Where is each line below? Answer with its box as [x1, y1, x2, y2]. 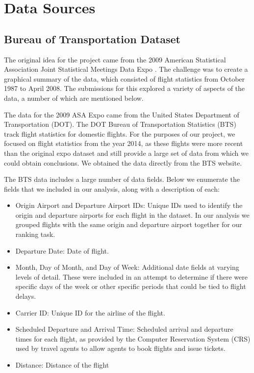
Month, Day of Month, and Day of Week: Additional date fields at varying [15, 262, 239, 272]
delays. [15, 291, 36, 301]
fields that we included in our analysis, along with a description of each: [4, 183, 220, 194]
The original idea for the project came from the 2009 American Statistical [4, 54, 226, 64]
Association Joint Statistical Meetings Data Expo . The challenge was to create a [4, 64, 248, 74]
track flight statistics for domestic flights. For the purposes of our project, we [4, 128, 235, 139]
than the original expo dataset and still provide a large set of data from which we [4, 147, 249, 158]
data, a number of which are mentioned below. [4, 92, 144, 103]
